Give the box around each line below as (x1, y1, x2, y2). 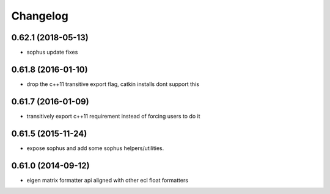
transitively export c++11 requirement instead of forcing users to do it (26, 112, 201, 120)
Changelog (11, 9, 68, 23)
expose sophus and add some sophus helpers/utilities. (26, 144, 164, 152)
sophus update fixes (26, 49, 78, 56)
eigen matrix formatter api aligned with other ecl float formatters (26, 176, 189, 184)
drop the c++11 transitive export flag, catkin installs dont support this (26, 80, 200, 88)
